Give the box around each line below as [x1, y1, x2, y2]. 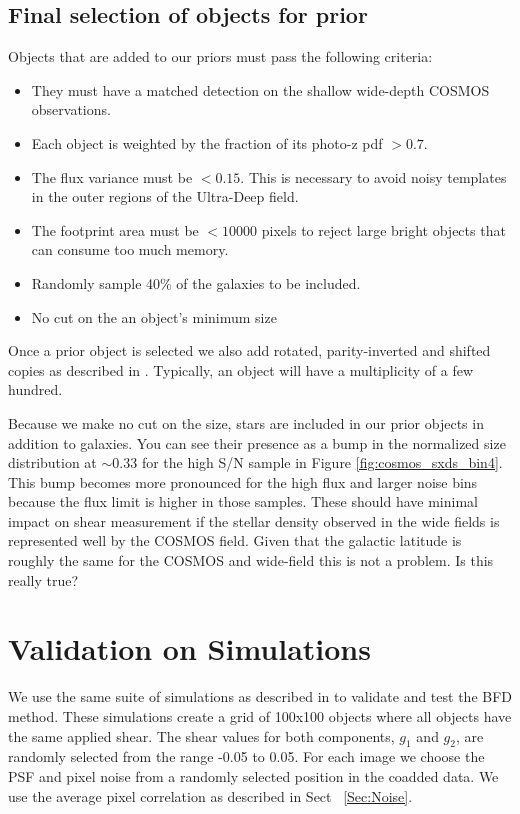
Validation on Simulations [8, 628, 371, 669]
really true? [8, 569, 79, 590]
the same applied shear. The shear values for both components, [8, 725, 395, 746]
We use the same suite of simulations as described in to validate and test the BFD [8, 686, 513, 707]
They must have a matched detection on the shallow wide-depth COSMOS [31, 79, 490, 100]
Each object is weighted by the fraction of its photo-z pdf [31, 132, 383, 153]
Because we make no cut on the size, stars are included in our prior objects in [8, 412, 484, 433]
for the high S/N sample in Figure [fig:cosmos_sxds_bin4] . [141, 452, 503, 473]
